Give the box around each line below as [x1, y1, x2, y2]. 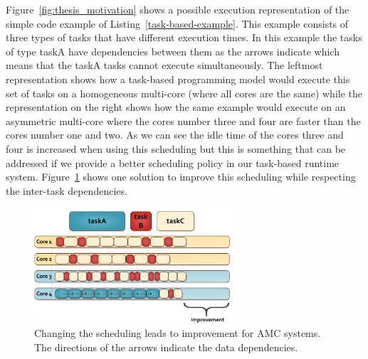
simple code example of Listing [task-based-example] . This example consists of [6, 16, 349, 31]
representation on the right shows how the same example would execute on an [6, 100, 346, 114]
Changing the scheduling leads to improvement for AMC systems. [34, 326, 321, 341]
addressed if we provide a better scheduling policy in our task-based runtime [6, 155, 340, 170]
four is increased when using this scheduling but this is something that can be [6, 141, 346, 156]
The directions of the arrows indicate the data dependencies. [34, 339, 298, 354]
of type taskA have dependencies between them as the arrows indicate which [6, 43, 340, 58]
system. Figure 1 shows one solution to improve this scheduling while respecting [6, 169, 356, 184]
